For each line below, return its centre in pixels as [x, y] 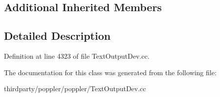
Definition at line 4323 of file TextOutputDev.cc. [77, 56]
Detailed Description [57, 36]
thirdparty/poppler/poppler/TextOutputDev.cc [75, 89]
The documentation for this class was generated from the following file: [110, 72]
